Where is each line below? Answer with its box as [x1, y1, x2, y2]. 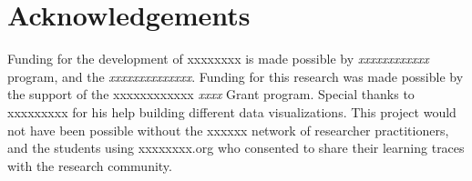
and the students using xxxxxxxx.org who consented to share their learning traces [7, 138, 465, 157]
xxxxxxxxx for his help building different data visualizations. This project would [7, 102, 457, 121]
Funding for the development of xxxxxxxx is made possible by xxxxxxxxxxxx [7, 49, 429, 68]
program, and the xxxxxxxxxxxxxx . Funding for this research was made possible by [7, 66, 464, 85]
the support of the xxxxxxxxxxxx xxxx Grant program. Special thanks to [7, 85, 415, 104]
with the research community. [7, 156, 172, 175]
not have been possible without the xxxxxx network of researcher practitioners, [7, 120, 449, 139]
